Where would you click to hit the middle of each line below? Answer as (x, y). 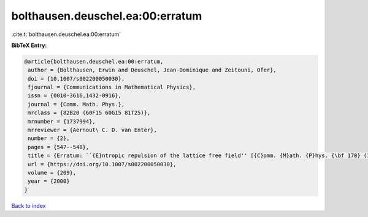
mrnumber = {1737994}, (62, 121)
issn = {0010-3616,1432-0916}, (75, 96)
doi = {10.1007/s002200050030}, (76, 79)
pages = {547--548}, (59, 147)
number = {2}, (49, 138)
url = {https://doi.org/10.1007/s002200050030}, (102, 164)
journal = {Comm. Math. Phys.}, (76, 104)
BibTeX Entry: (29, 45)
